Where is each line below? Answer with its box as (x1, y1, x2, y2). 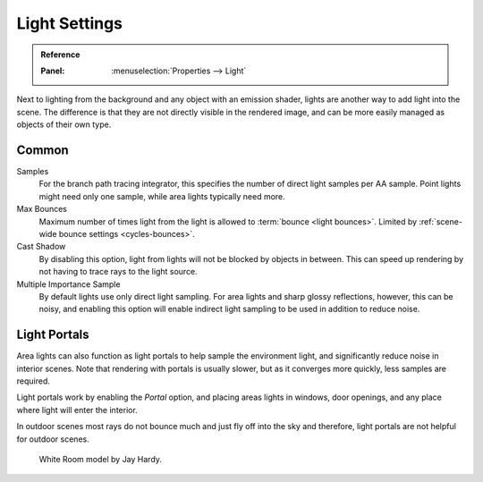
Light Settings (16, 13, 123, 33)
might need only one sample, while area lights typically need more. (38, 190, 285, 201)
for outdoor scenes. (16, 434, 89, 444)
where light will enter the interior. (16, 404, 138, 415)
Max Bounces (16, 204, 67, 215)
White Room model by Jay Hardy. (38, 453, 163, 464)
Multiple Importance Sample (16, 278, 121, 290)
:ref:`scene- (419, 216, 462, 227)
